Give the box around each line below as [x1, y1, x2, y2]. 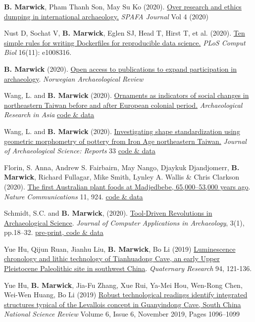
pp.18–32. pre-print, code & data [4, 227, 103, 237]
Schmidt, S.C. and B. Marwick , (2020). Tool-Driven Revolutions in [4, 208, 212, 218]
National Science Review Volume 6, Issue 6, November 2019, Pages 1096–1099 [4, 309, 240, 319]
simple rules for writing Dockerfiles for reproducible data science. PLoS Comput [4, 37, 246, 47]
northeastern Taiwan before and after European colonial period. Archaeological [4, 99, 243, 110]
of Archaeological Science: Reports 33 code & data [4, 145, 155, 156]
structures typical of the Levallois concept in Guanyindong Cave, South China [4, 299, 241, 309]
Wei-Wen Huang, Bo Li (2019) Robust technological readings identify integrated [4, 289, 248, 300]
